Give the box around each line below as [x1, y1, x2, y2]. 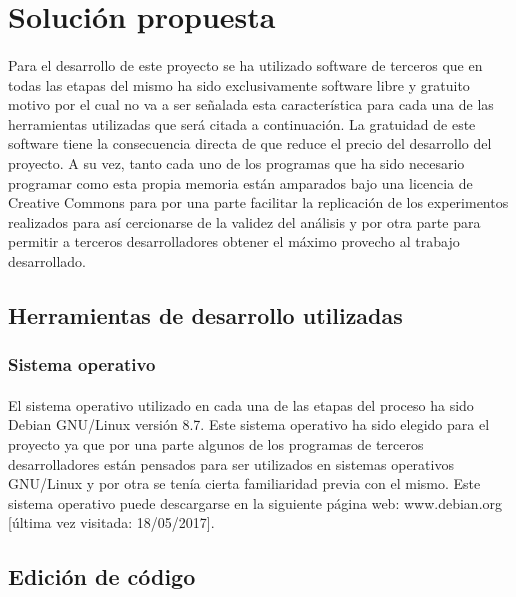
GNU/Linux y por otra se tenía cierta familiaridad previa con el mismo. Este [8, 473, 481, 494]
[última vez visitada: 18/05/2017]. [8, 512, 215, 533]
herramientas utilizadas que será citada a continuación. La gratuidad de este [8, 113, 476, 134]
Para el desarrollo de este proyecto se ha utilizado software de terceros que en [8, 54, 483, 75]
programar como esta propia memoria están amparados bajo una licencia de [8, 172, 473, 193]
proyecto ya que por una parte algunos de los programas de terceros [8, 433, 424, 454]
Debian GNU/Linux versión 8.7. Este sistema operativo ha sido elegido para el [8, 414, 490, 435]
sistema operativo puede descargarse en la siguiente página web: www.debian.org [8, 492, 503, 513]
